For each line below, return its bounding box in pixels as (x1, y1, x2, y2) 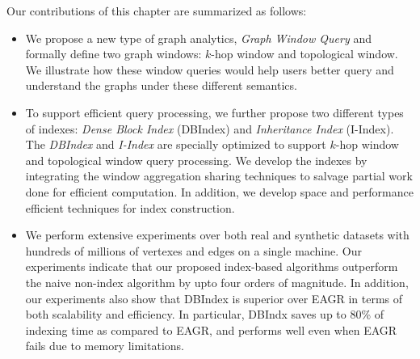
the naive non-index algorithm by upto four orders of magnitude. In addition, (25, 273, 409, 290)
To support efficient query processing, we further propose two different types (25, 103, 404, 120)
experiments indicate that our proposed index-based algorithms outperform (25, 258, 398, 275)
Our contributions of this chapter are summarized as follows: (6, 2, 307, 19)
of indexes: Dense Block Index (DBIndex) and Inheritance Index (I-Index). (25, 120, 394, 137)
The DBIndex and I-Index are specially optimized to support (25, 136, 326, 153)
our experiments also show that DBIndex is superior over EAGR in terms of (25, 289, 403, 306)
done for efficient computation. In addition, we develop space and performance (25, 183, 414, 200)
